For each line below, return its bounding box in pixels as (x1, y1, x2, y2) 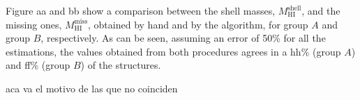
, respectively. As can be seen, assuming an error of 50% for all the (40, 31, 326, 45)
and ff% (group (6, 58, 70, 72)
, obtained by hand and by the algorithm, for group (88, 17, 308, 31)
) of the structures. (80, 58, 161, 72)
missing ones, (6, 17, 62, 31)
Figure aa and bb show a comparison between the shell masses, (6, 3, 276, 17)
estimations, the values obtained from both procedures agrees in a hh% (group (6, 44, 341, 58)
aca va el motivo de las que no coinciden (6, 81, 178, 95)
